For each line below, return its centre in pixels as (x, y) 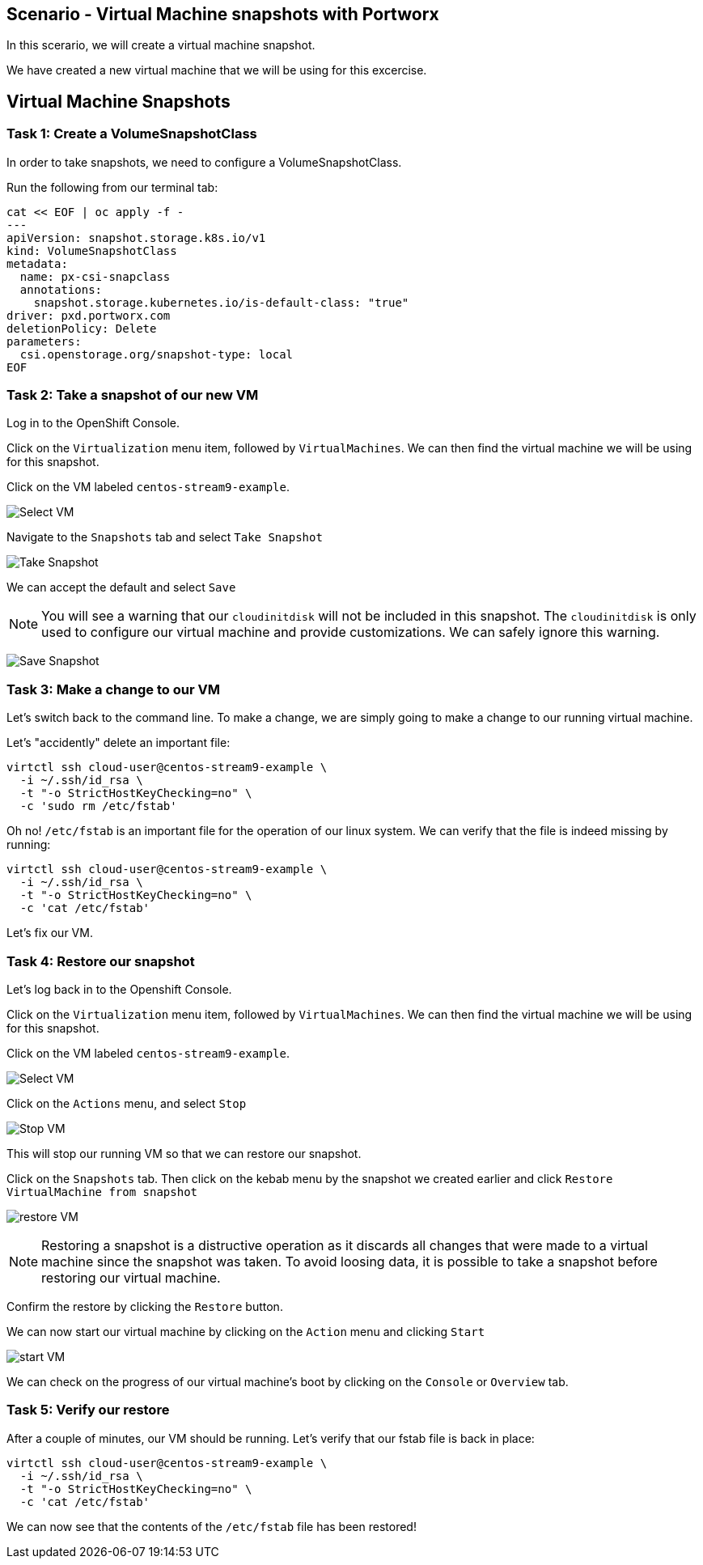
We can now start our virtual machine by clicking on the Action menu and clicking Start (246, 1331)
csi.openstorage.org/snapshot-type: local (157, 354)
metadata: (37, 263)
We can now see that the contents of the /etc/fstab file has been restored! (212, 1526)
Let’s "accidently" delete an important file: (119, 743)
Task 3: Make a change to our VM (113, 689)
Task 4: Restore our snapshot (101, 961)
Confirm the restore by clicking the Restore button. (145, 1306)
